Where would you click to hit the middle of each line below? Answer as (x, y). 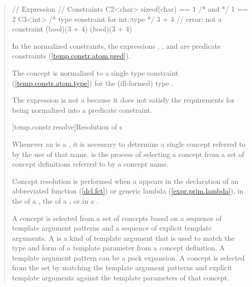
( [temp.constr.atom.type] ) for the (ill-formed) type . (93, 83)
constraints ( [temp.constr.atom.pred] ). (71, 56)
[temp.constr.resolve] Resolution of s (67, 127)
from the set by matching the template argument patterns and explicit (122, 267)
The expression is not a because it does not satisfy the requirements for (123, 100)
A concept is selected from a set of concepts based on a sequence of (117, 218)
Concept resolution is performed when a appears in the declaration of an (125, 181)
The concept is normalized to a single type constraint (95, 72)
